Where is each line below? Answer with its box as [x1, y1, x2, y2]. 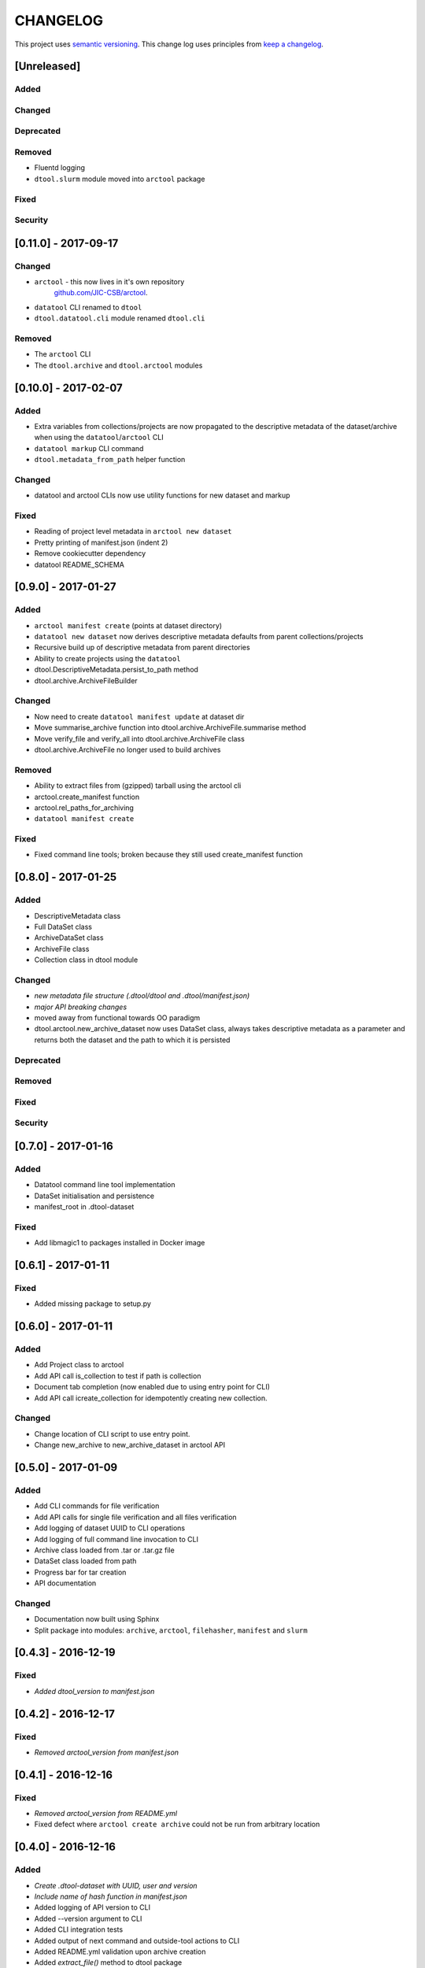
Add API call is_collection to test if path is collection [34, 1371, 201, 1381]
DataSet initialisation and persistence [34, 1191, 155, 1200]
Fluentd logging [34, 163, 86, 172]
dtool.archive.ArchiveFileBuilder [34, 675, 138, 685]
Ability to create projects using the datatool [34, 653, 181, 663]
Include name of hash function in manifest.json [34, 1892, 188, 1901]
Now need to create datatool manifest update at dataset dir [34, 712, 245, 721]
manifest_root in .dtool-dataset [34, 1202, 135, 1212]
